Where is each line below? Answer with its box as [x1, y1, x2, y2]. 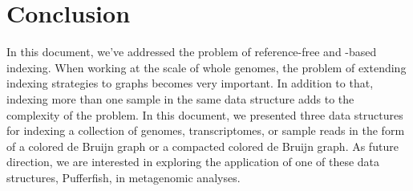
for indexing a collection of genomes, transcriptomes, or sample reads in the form [6, 122, 405, 139]
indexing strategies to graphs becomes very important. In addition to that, [6, 75, 374, 91]
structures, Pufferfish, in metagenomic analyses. [6, 169, 241, 185]
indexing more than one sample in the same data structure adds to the [6, 90, 354, 107]
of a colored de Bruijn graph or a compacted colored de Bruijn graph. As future [6, 137, 399, 154]
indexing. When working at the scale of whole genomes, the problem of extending [6, 59, 407, 75]
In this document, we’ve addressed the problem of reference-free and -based [6, 43, 377, 60]
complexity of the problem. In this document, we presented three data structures [6, 106, 403, 123]
